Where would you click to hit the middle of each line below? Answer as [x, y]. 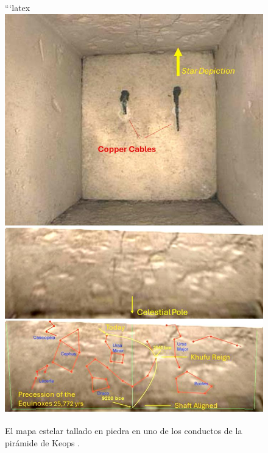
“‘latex [18, 7]
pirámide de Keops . [43, 442]
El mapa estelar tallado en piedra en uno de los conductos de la [124, 431]
